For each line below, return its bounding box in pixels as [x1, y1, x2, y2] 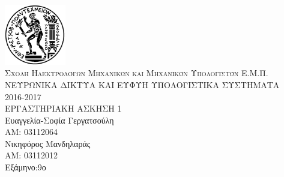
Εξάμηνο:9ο [5, 161, 46, 173]
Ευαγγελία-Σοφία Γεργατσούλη [5, 113, 114, 126]
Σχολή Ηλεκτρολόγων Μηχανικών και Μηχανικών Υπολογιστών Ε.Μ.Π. [5, 67, 268, 79]
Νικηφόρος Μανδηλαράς [5, 137, 91, 149]
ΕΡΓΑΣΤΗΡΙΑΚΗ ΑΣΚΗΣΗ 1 [5, 102, 122, 115]
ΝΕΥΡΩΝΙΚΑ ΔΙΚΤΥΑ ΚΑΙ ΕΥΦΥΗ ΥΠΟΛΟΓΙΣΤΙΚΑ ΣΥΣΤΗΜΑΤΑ [5, 78, 280, 91]
